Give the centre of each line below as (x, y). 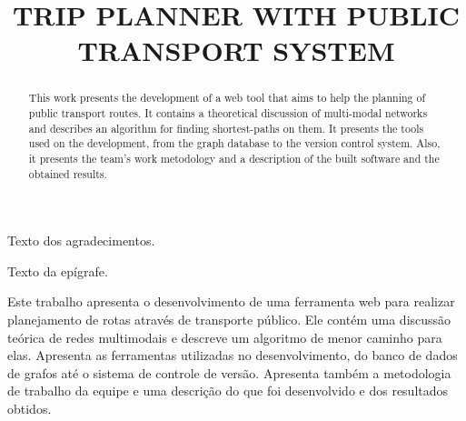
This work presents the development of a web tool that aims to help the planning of (227, 98)
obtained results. (68, 173)
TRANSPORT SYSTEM (236, 50)
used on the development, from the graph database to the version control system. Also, (234, 143)
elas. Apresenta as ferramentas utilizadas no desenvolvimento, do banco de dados (233, 355)
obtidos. (30, 409)
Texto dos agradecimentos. (81, 241)
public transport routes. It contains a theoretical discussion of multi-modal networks (228, 113)
